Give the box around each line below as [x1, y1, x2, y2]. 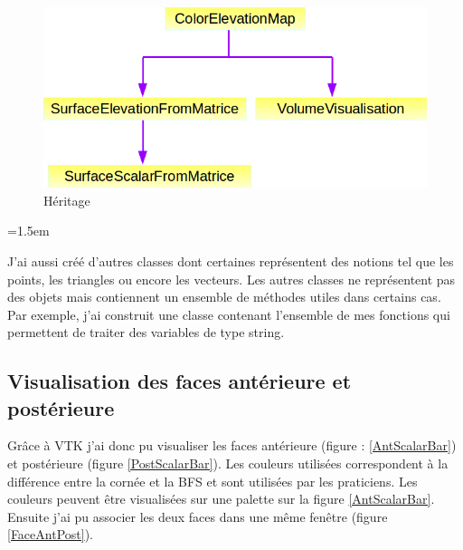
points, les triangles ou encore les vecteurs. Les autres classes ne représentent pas [7, 269, 456, 288]
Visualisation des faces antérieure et [7, 367, 352, 395]
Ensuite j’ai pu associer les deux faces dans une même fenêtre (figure [7, 507, 388, 526]
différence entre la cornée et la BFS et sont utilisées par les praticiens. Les [7, 471, 418, 490]
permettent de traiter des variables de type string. [7, 323, 285, 342]
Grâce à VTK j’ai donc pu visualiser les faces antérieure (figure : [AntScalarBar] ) [7, 436, 457, 455]
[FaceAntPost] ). [7, 525, 93, 544]
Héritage [43, 190, 90, 209]
